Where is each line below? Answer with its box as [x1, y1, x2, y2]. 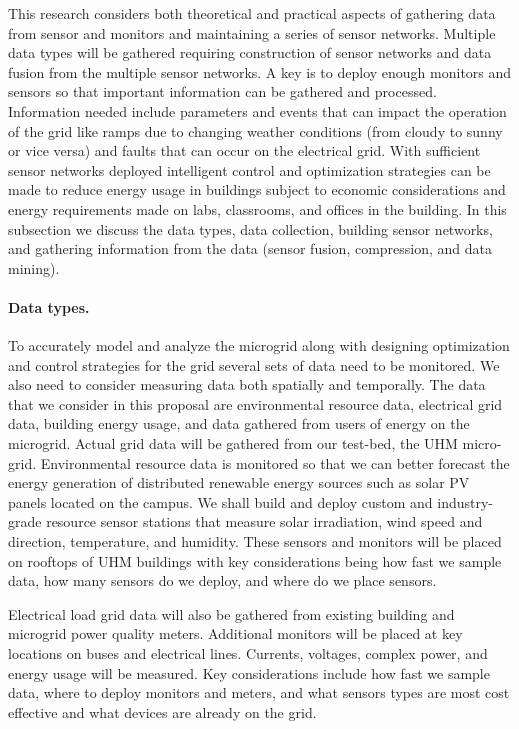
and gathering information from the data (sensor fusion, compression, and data [8, 238, 493, 259]
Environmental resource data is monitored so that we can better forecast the [40, 452, 510, 473]
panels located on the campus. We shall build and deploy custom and [8, 491, 433, 512]
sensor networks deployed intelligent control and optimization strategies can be [8, 159, 491, 180]
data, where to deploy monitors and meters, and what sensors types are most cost [8, 682, 510, 703]
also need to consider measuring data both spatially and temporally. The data [8, 374, 486, 395]
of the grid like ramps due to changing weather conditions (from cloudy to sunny [8, 120, 503, 141]
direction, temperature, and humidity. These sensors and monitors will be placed [8, 531, 502, 552]
